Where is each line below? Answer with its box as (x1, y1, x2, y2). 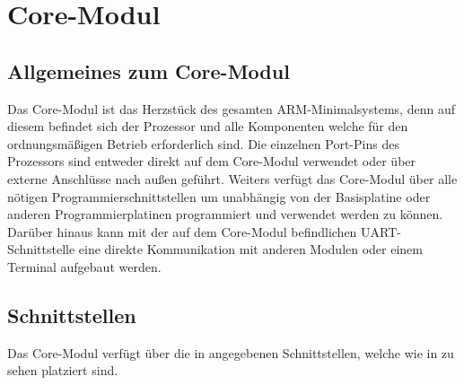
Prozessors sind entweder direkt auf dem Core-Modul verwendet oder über (7, 152, 416, 171)
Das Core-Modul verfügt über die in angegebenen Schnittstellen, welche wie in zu (7, 343, 454, 362)
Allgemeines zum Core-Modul (7, 57, 290, 84)
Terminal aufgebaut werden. (7, 257, 162, 276)
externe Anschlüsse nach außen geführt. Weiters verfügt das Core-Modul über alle (7, 169, 458, 188)
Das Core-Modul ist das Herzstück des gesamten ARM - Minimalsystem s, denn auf (7, 99, 455, 118)
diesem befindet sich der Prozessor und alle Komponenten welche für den (7, 117, 408, 136)
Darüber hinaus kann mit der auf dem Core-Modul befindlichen (7, 222, 357, 241)
